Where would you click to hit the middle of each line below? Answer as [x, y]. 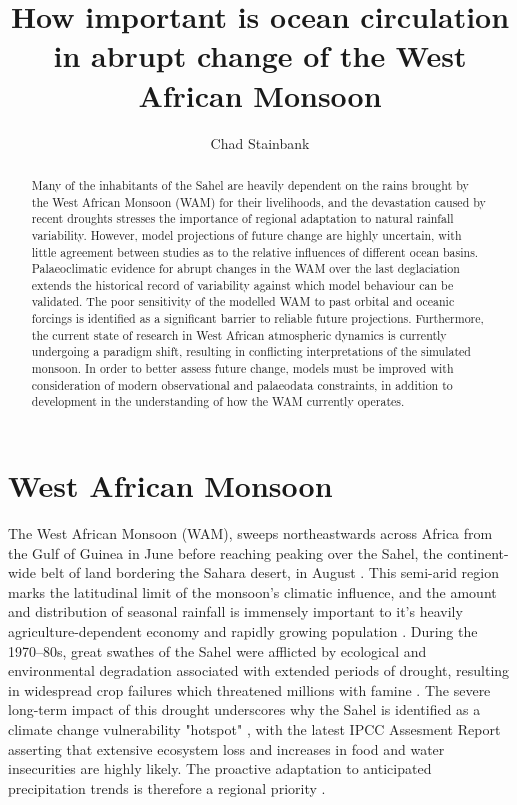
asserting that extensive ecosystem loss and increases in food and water [226, 748]
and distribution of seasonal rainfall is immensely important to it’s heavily [235, 611]
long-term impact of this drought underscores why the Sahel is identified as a [244, 709]
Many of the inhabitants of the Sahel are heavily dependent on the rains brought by [250, 184]
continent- [478, 552]
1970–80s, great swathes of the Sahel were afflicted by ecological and [217, 650]
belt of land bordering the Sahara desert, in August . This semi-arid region [269, 572]
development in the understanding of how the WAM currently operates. [218, 401]
